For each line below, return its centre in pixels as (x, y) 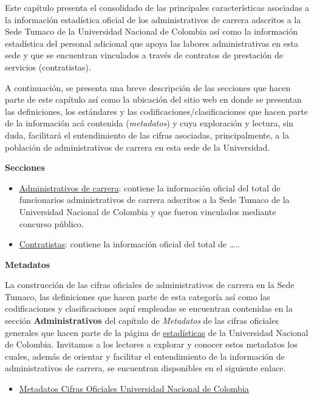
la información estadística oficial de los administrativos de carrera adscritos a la (153, 19)
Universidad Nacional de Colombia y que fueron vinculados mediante (148, 211)
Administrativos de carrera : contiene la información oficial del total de (150, 187)
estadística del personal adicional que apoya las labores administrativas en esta (152, 43)
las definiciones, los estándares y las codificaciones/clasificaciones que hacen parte (156, 111)
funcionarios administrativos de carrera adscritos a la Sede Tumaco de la (154, 200)
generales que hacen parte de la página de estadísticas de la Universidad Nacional (157, 332)
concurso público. (51, 223)
